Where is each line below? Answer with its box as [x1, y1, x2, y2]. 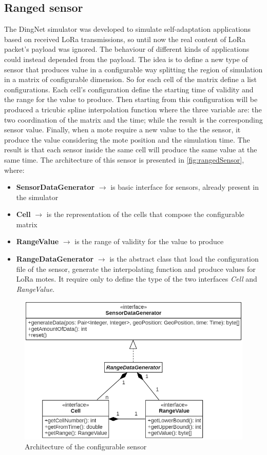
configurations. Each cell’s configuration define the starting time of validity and [4, 84, 254, 94]
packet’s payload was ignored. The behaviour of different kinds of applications [4, 44, 250, 54]
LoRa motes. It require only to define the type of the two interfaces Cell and [16, 273, 257, 284]
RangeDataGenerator [16, 253, 94, 264]
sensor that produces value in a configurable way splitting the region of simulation [4, 64, 263, 74]
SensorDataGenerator [16, 182, 95, 192]
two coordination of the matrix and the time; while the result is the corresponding [4, 114, 263, 125]
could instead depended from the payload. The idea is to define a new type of [4, 53, 248, 64]
